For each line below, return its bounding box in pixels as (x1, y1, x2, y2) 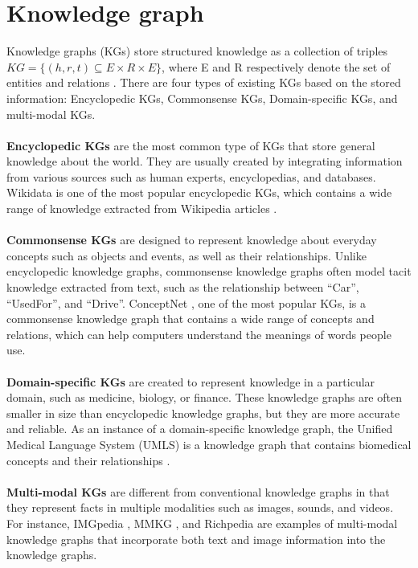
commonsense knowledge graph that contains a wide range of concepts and (6, 310, 375, 327)
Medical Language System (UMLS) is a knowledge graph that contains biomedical (6, 435, 412, 452)
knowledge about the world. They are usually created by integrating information (6, 153, 403, 170)
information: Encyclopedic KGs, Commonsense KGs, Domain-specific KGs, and (6, 89, 398, 106)
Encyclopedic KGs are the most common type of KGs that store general (6, 137, 375, 153)
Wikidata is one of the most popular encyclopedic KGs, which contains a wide (6, 184, 392, 201)
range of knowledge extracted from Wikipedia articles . (6, 200, 277, 217)
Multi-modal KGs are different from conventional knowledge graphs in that (6, 483, 390, 500)
